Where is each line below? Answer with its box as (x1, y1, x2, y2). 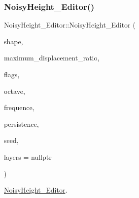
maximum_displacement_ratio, (4, 53, 100, 63)
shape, (4, 36, 23, 46)
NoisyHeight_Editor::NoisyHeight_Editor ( (4, 20, 136, 30)
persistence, (4, 118, 39, 129)
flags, (4, 69, 20, 79)
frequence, (4, 102, 35, 113)
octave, (4, 85, 25, 96)
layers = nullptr (4, 151, 52, 162)
